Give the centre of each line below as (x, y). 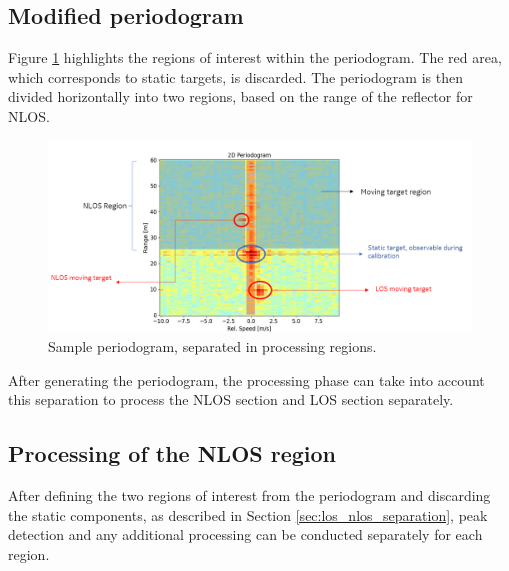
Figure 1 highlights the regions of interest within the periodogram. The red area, (255, 57)
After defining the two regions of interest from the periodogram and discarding (249, 495)
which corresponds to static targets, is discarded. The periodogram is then (235, 76)
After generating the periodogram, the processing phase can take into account (246, 379)
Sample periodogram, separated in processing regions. (212, 346)
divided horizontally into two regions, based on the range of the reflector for (240, 96)
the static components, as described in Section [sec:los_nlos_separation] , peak (248, 514)
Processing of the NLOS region (172, 453)
